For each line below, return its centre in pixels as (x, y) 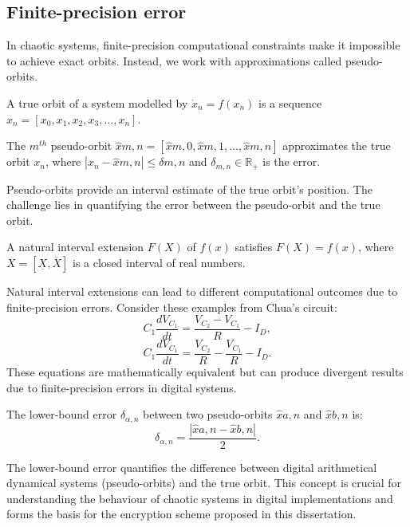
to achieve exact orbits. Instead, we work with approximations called (174, 60)
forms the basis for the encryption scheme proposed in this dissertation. (181, 514)
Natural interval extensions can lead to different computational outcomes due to (202, 291)
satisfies (254, 247)
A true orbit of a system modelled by (97, 102)
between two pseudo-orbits (208, 414)
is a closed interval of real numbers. (159, 262)
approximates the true (337, 146)
